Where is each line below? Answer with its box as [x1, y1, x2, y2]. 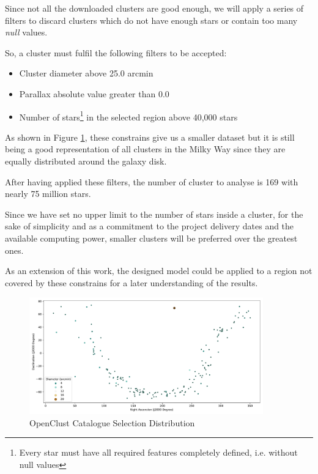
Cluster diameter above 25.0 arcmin [19, 67, 153, 80]
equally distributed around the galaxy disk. [5, 155, 167, 167]
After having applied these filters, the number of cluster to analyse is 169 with [5, 175, 298, 188]
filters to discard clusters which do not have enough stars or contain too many [5, 13, 298, 26]
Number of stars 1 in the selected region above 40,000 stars [19, 108, 238, 123]
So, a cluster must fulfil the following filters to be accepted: [5, 46, 227, 59]
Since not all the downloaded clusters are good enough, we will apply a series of [5, 2, 304, 14]
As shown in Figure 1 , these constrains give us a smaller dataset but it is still [5, 130, 295, 143]
